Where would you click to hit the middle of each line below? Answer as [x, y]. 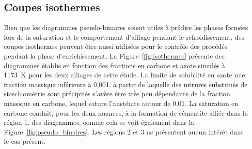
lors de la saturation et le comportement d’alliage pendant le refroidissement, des [124, 37]
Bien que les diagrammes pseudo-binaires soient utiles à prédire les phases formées [126, 27]
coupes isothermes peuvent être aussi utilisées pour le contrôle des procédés [116, 46]
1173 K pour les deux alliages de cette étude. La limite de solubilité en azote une [125, 75]
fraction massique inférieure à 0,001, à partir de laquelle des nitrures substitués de [126, 84]
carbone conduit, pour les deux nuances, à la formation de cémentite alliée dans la [126, 112]
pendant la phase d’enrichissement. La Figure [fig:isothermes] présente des [114, 55]
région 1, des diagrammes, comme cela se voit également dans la [99, 122]
